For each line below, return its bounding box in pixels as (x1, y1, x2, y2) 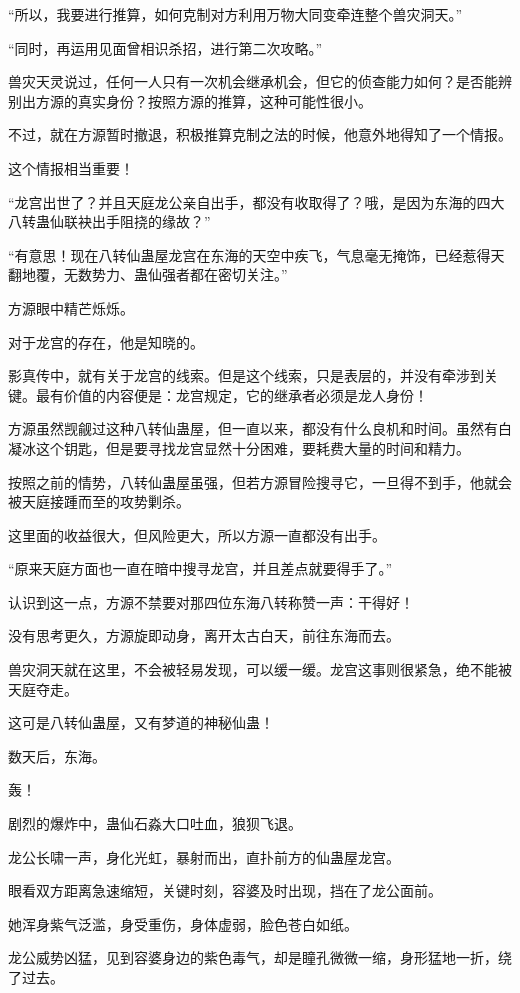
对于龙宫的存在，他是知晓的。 (8, 331, 204, 352)
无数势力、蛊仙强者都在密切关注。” (63, 264, 288, 285)
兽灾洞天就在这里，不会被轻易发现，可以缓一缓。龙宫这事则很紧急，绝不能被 (8, 659, 512, 680)
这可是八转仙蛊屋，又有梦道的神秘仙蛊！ (8, 712, 274, 733)
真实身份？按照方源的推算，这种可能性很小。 (77, 90, 372, 111)
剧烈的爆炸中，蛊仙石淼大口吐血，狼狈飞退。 (8, 813, 302, 834)
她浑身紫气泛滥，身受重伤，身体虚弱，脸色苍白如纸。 (8, 913, 358, 934)
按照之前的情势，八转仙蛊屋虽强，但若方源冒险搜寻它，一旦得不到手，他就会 (8, 471, 512, 492)
